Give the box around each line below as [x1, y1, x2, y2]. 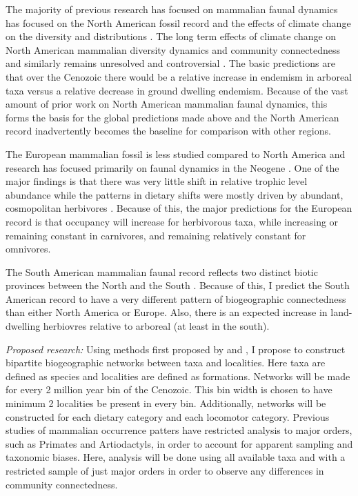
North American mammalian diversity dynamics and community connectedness [6, 42, 340, 57]
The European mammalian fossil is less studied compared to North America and [6, 146, 346, 161]
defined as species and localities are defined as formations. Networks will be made [6, 368, 350, 383]
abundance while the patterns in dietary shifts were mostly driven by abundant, [6, 187, 344, 201]
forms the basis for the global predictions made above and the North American [6, 110, 339, 124]
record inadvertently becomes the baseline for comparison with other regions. [6, 123, 331, 138]
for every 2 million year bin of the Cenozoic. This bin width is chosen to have [6, 382, 332, 397]
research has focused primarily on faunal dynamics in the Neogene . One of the [6, 160, 339, 175]
